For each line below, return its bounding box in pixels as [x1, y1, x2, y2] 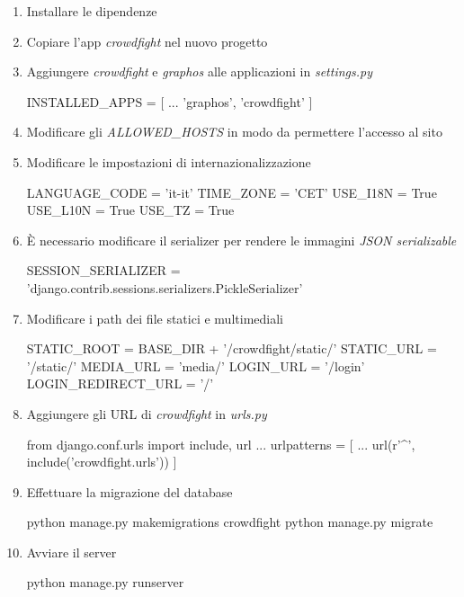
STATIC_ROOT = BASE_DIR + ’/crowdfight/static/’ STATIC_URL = [26, 339, 437, 358]
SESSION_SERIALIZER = [26, 261, 181, 280]
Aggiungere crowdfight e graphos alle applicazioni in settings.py [26, 62, 372, 81]
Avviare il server [26, 542, 117, 561]
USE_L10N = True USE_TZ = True [26, 200, 235, 219]
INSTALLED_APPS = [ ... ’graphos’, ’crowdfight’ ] [26, 92, 313, 111]
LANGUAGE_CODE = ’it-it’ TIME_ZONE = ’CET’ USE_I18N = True [26, 183, 437, 201]
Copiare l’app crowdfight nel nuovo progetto [26, 31, 268, 50]
